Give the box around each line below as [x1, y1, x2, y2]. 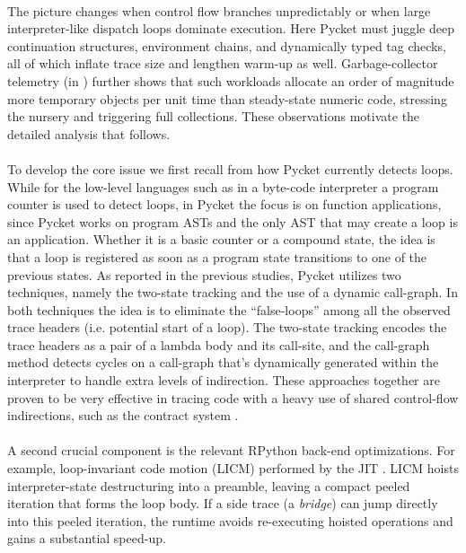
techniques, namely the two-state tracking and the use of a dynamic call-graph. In [7, 283, 458, 302]
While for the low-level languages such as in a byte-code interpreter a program [7, 177, 439, 196]
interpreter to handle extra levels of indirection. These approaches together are [7, 371, 440, 390]
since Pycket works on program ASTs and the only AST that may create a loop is [7, 212, 458, 231]
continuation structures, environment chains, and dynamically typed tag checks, [7, 36, 446, 55]
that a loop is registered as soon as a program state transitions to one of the [7, 247, 427, 266]
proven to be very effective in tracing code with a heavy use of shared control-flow [7, 388, 459, 407]
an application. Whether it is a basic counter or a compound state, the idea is [7, 230, 435, 249]
